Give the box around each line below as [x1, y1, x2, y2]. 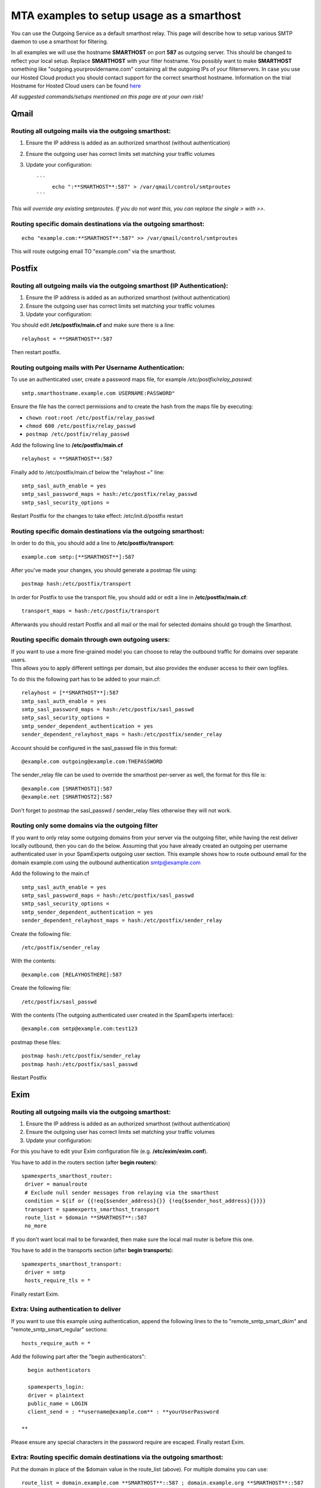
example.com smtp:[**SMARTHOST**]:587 [21, 554, 135, 560]
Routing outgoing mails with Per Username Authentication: [11, 364, 185, 371]
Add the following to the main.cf [11, 870, 90, 877]
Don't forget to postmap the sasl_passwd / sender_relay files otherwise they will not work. [11, 806, 232, 814]
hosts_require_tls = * [24, 1277, 91, 1284]
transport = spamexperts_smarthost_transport [24, 1206, 160, 1212]
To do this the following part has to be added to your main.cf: [11, 676, 160, 683]
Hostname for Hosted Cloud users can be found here [11, 82, 141, 89]
